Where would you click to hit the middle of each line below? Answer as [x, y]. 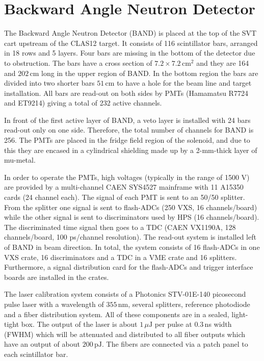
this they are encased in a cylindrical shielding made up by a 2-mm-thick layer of [131, 150]
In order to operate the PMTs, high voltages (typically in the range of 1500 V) [127, 177]
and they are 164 [223, 62]
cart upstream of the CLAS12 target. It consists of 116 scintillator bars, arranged [131, 43]
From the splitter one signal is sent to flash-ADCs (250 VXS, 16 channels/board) [131, 207]
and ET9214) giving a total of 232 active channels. [83, 103]
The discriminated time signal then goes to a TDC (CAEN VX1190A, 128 [120, 227]
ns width [218, 324]
